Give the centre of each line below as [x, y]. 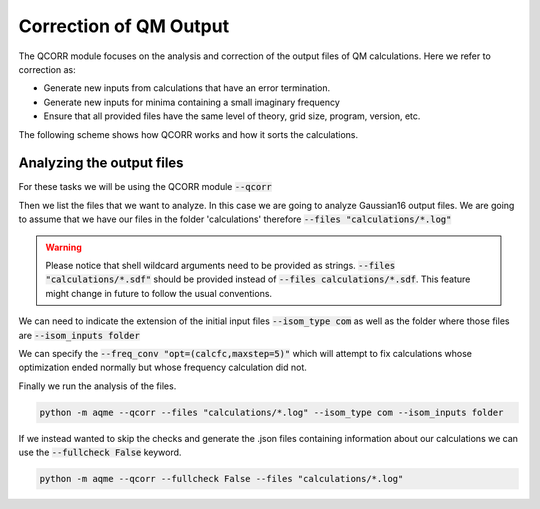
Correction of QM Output [124, 26]
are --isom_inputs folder [79, 335]
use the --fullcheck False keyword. [100, 452]
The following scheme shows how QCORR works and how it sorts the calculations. [188, 134]
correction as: [47, 69]
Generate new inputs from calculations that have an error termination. [187, 88]
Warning [63, 247]
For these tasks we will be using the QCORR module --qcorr [145, 187]
